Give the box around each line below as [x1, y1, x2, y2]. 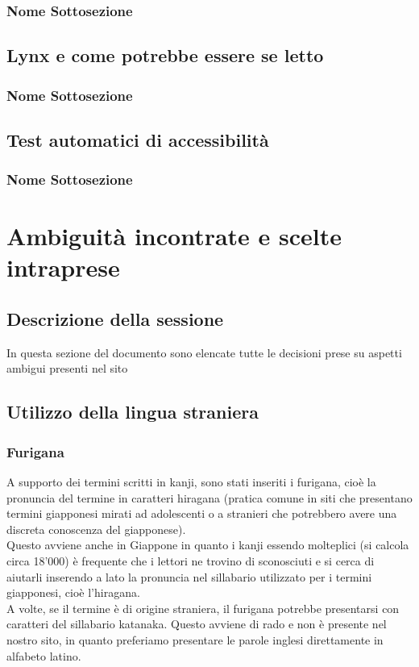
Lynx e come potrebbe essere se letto [6, 43, 324, 68]
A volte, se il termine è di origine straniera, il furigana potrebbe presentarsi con [6, 599, 400, 616]
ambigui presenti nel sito [6, 360, 128, 377]
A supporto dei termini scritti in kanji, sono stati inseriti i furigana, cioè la [6, 473, 376, 490]
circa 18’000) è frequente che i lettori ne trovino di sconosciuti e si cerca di [6, 552, 375, 569]
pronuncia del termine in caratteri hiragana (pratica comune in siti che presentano [6, 489, 413, 506]
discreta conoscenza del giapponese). [6, 520, 186, 537]
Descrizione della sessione [6, 306, 224, 331]
